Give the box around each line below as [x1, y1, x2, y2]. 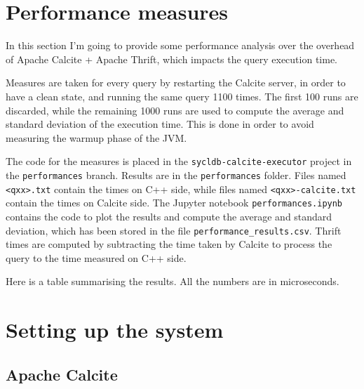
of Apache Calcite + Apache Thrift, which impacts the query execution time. [6, 51, 338, 66]
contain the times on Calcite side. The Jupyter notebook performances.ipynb [6, 195, 343, 210]
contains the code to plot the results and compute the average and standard [6, 209, 332, 223]
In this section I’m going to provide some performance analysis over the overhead [6, 38, 355, 53]
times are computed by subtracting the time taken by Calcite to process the [6, 237, 332, 251]
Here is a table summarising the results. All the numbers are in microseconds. [6, 274, 339, 289]
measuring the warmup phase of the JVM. [6, 130, 187, 145]
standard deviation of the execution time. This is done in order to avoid [6, 117, 314, 131]
